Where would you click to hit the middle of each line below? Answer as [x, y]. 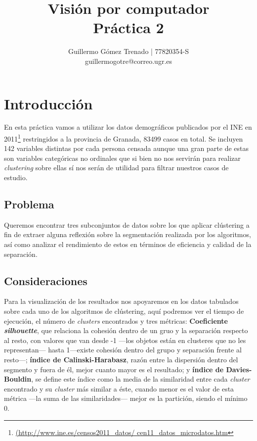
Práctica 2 [128, 27]
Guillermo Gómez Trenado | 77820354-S [128, 51]
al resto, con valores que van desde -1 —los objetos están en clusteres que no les [125, 340]
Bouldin [18, 379]
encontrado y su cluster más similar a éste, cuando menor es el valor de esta [119, 388]
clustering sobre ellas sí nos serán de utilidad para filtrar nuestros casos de [116, 168]
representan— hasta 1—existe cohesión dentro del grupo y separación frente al [123, 350]
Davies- [239, 369]
